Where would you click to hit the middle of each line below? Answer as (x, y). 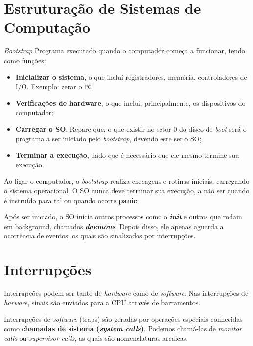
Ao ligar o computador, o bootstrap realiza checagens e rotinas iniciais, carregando (127, 181)
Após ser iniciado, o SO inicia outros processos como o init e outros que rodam (123, 217)
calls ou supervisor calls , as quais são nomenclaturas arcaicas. (96, 338)
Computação (47, 27)
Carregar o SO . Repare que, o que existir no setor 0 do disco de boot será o (131, 128)
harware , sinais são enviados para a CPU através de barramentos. (102, 302)
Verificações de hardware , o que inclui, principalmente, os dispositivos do (130, 103)
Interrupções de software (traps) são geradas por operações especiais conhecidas (123, 319)
